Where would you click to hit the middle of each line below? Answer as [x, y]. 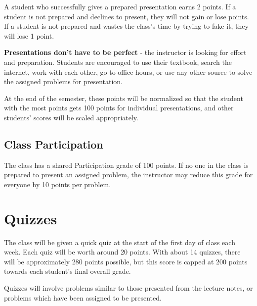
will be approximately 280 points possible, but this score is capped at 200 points [126, 261]
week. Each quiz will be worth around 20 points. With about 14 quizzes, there [122, 252]
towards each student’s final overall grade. [67, 271]
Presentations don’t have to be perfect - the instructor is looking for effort [125, 52]
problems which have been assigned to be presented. [83, 297]
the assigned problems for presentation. [63, 81]
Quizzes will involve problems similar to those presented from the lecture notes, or [128, 288]
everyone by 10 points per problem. [58, 184]
